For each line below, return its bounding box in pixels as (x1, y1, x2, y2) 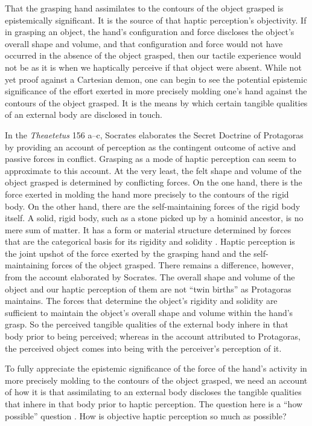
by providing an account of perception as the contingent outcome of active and (5, 140, 296, 153)
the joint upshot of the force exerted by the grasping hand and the (5, 247, 251, 259)
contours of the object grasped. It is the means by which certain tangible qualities (5, 96, 308, 109)
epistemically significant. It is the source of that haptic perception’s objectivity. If (5, 13, 307, 26)
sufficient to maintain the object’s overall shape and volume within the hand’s (5, 306, 293, 318)
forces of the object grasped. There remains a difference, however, (51, 259, 294, 271)
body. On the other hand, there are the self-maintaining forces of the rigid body (5, 199, 301, 212)
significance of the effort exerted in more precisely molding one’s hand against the (5, 85, 307, 97)
